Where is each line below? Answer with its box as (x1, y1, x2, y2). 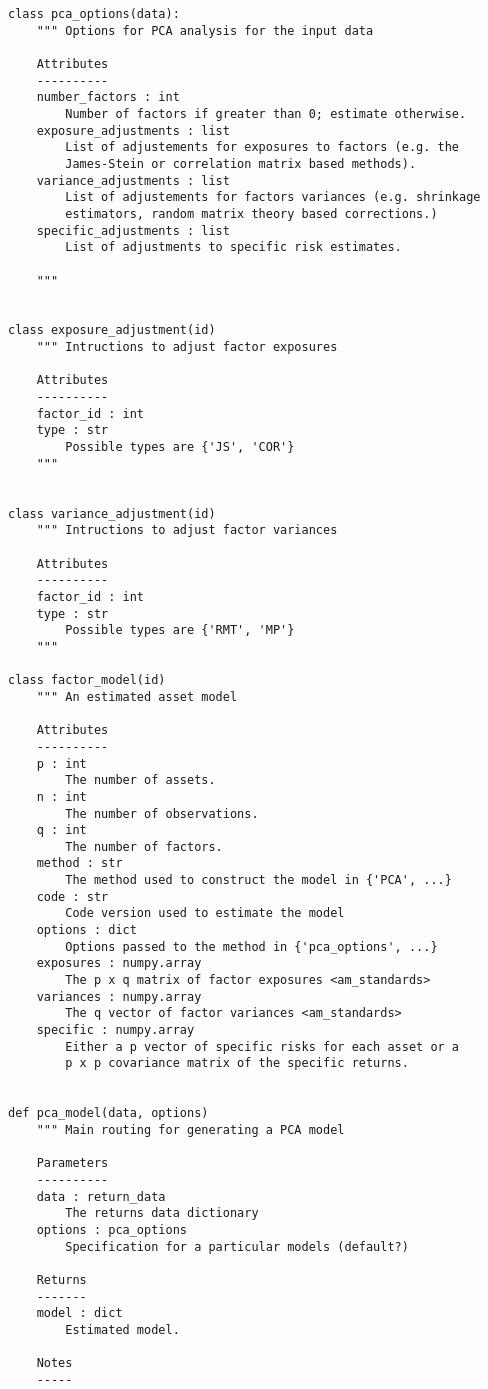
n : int (36, 789, 87, 804)
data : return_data (36, 1189, 166, 1204)
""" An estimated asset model (36, 689, 238, 704)
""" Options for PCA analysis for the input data (36, 23, 374, 38)
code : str (36, 889, 109, 904)
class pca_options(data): (8, 7, 180, 21)
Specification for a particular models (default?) (65, 1239, 409, 1254)
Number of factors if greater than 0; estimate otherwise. (65, 106, 467, 121)
